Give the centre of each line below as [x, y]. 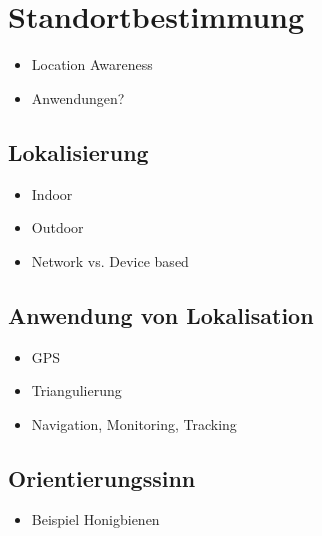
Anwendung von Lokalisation [161, 314]
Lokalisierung [78, 151]
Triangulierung [76, 390]
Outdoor [57, 227]
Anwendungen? [78, 97]
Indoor [52, 193]
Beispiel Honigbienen [95, 519]
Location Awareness [92, 64]
